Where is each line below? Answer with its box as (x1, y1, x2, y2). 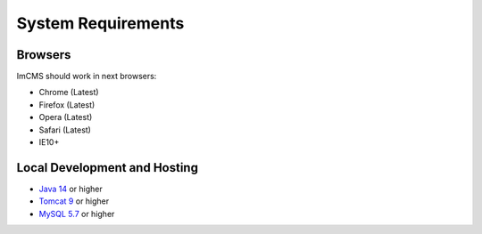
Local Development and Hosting (16, 160, 198, 175)
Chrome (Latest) (38, 87, 99, 98)
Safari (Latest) (38, 125, 91, 135)
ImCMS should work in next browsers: (16, 71, 157, 82)
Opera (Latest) (38, 112, 93, 123)
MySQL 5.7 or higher (38, 208, 115, 219)
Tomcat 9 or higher (38, 196, 110, 206)
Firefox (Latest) (38, 99, 96, 110)
